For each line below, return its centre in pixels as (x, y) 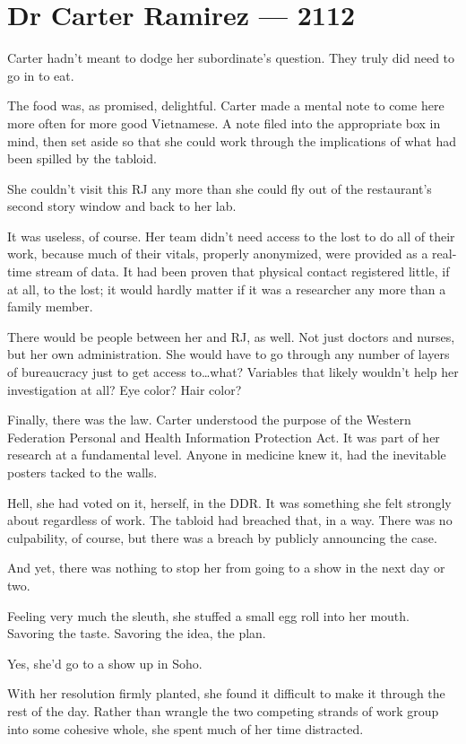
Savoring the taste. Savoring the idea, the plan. (137, 633)
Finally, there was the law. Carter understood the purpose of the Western (209, 420)
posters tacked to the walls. (82, 472)
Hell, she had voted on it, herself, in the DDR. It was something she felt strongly (229, 502)
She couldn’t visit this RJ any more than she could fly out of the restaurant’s (220, 188)
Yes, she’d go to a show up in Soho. (105, 663)
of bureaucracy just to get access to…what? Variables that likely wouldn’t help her (233, 372)
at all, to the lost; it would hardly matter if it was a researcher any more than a (227, 289)
